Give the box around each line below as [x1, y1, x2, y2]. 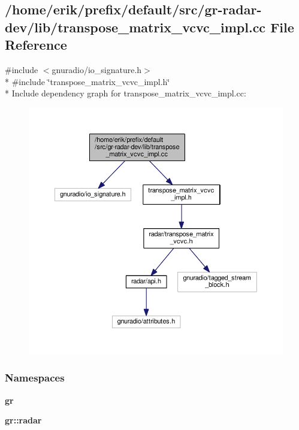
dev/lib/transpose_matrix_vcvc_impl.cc [5, 17, 266, 36]
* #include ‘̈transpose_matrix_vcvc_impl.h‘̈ [5, 75, 170, 87]
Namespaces [5, 370, 65, 385]
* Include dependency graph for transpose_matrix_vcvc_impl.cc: [5, 87, 246, 99]
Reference [5, 35, 67, 54]
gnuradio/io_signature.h [52, 63, 142, 75]
